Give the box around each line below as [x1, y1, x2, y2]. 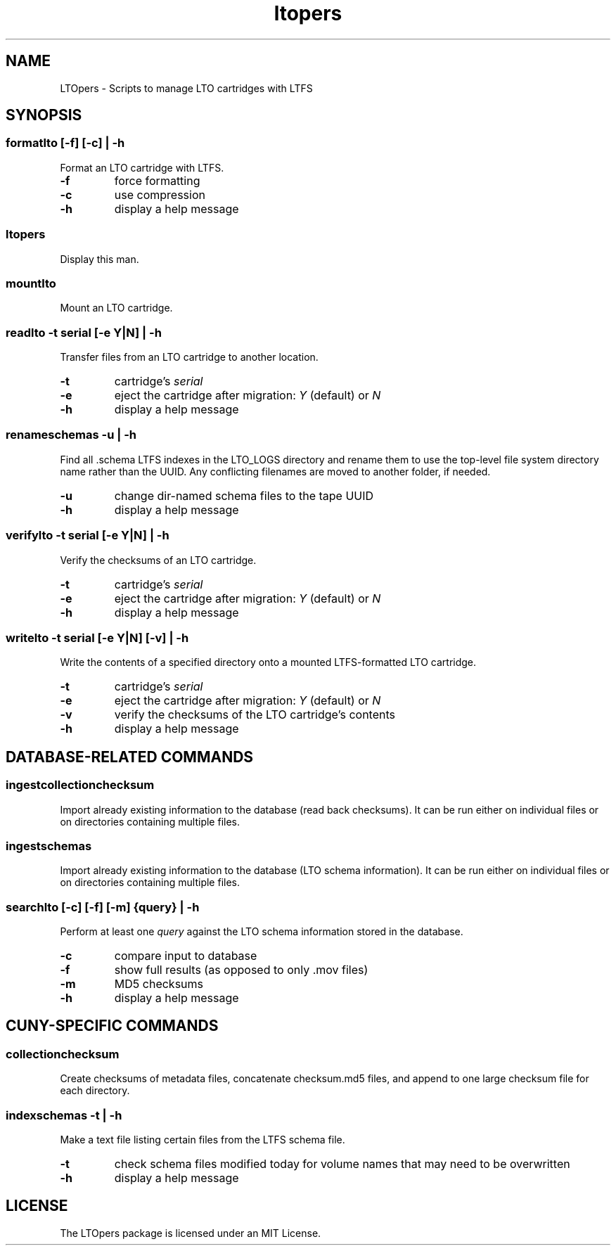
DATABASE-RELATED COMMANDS [6, 748, 254, 766]
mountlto [6, 276, 56, 290]
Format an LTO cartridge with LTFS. [60, 161, 224, 174]
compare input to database [114, 949, 257, 963]
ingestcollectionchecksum [6, 778, 155, 793]
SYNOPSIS [6, 106, 82, 124]
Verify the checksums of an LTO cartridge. [60, 553, 257, 566]
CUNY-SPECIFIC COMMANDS [6, 1017, 219, 1035]
